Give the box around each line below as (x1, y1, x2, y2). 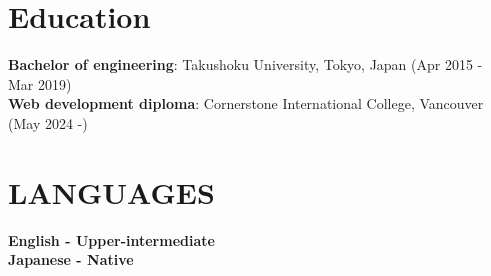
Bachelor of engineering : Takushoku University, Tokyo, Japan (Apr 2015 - (8, 54, 483, 75)
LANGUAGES (8, 171, 215, 212)
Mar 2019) (8, 73, 72, 94)
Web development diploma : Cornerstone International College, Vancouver (8, 93, 484, 114)
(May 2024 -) (8, 112, 88, 133)
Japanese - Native (8, 249, 134, 270)
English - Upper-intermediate (8, 229, 215, 250)
